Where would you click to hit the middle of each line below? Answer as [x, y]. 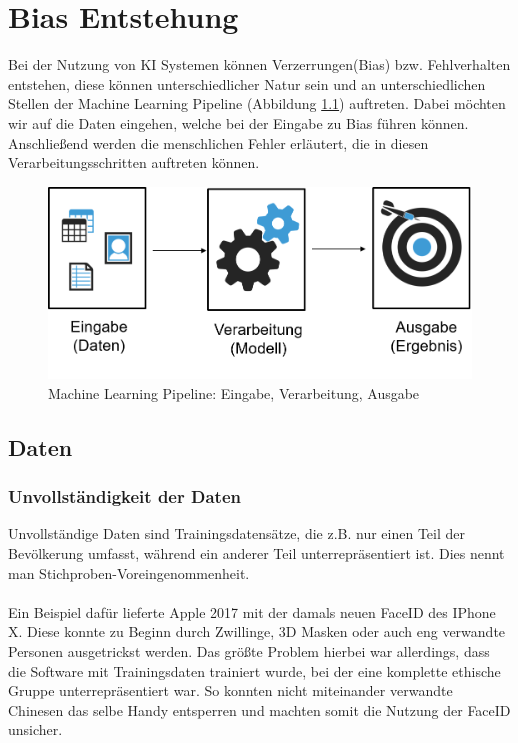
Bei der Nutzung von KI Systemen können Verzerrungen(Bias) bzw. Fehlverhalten [259, 64]
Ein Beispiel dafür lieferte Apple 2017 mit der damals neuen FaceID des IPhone [252, 611]
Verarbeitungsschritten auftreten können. [134, 162]
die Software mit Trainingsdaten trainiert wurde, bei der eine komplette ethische [254, 670]
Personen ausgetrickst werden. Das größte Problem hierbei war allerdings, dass [249, 651]
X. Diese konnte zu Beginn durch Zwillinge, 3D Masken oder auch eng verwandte [257, 631]
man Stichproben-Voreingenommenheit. [129, 572]
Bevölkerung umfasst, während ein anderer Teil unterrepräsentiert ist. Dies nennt [256, 553]
